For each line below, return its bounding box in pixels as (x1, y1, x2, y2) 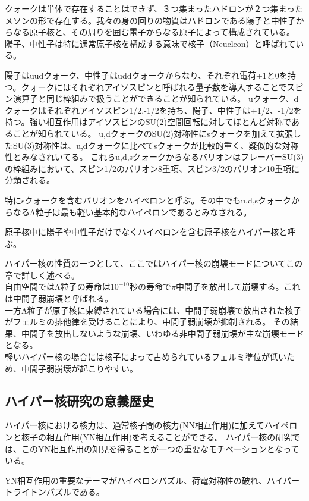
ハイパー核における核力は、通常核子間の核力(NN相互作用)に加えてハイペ (5, 419, 289, 431)
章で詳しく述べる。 (5, 268, 80, 281)
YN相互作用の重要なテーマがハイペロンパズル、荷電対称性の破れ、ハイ (5, 474, 283, 486)
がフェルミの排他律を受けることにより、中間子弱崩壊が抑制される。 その (5, 315, 290, 328)
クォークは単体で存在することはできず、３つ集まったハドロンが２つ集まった (5, 2, 303, 14)
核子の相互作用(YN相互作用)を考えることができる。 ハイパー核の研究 (21, 431, 292, 443)
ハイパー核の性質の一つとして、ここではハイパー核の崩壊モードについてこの (5, 257, 303, 270)
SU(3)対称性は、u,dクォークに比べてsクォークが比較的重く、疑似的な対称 (12, 139, 299, 151)
